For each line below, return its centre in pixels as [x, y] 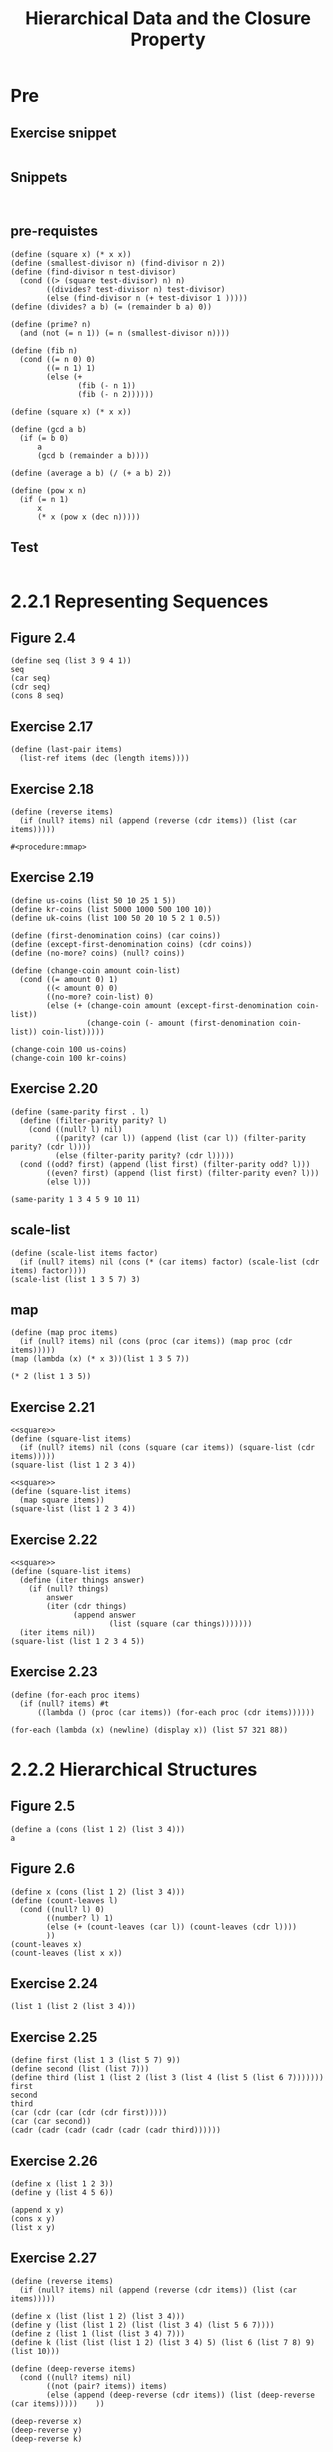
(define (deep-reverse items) [73, 2368]
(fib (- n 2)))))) [116, 394]
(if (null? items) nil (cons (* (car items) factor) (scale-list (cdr [169, 1262]
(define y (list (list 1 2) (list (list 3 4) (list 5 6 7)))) [142, 2325]
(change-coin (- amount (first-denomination [180, 1023]
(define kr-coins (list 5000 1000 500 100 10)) [111, 909]
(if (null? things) [69, 1588]
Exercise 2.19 [52, 877]
